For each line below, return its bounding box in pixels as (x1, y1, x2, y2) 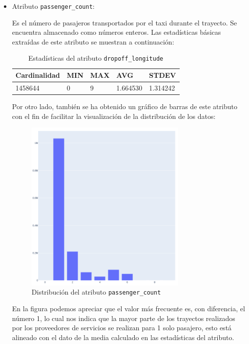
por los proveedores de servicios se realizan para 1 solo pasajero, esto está (12, 322, 232, 333)
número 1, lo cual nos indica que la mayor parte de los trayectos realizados (12, 313, 235, 323)
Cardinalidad (15, 70, 60, 80)
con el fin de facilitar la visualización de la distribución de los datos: (12, 111, 216, 121)
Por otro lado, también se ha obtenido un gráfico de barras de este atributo (12, 101, 237, 112)
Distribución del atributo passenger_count (31, 287, 161, 297)
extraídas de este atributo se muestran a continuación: (12, 36, 174, 46)
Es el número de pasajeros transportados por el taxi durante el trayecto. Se (12, 17, 237, 27)
